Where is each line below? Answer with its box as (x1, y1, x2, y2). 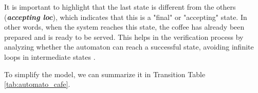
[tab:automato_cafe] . (4, 79, 70, 89)
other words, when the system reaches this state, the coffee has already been (4, 21, 245, 32)
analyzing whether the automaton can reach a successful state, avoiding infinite (4, 41, 254, 52)
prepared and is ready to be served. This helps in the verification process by (4, 31, 244, 42)
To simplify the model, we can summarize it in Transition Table (4, 68, 206, 79)
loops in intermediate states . (4, 51, 96, 62)
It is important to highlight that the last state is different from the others (4, 2, 236, 12)
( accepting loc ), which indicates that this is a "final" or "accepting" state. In (4, 11, 247, 22)
